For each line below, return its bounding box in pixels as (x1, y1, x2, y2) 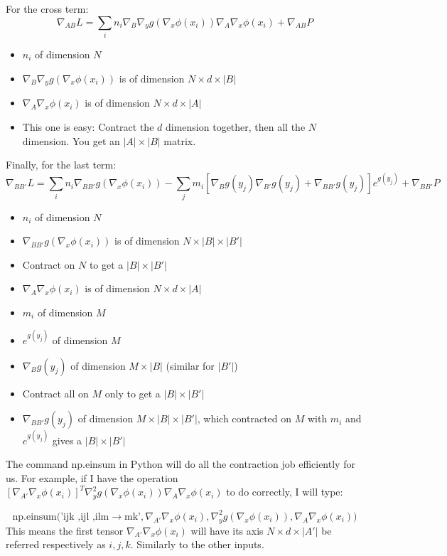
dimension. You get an (22, 133, 120, 148)
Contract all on (22, 385, 89, 400)
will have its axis (190, 523, 264, 538)
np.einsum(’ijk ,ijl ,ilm (12, 511, 109, 522)
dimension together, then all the (165, 119, 306, 134)
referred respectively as (6, 537, 106, 552)
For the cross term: (6, 1, 89, 16)
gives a (52, 432, 82, 447)
